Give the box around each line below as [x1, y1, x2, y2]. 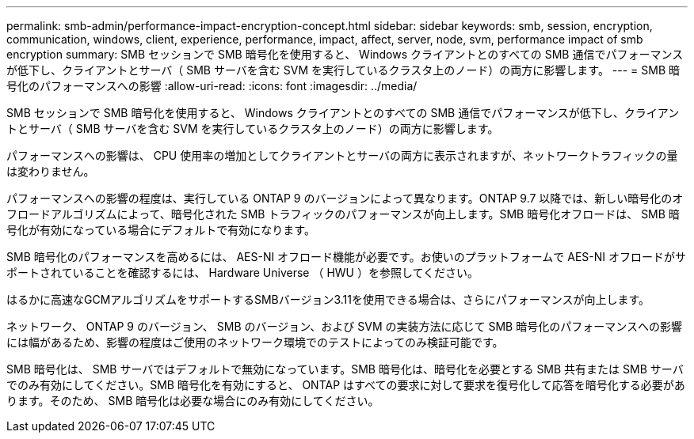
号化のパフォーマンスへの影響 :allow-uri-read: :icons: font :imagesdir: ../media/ [6, 79, 418, 93]
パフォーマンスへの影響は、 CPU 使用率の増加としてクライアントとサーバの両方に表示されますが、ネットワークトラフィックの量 [6, 149, 678, 162]
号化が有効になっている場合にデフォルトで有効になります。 [6, 223, 315, 237]
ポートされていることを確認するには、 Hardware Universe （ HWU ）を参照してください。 [6, 266, 479, 279]
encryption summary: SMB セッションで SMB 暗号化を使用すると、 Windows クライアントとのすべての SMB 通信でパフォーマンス [6, 47, 684, 61]
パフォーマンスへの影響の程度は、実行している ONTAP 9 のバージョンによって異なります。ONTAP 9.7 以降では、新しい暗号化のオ [6, 191, 684, 205]
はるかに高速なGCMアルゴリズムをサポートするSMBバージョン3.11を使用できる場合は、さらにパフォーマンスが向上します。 [6, 293, 650, 306]
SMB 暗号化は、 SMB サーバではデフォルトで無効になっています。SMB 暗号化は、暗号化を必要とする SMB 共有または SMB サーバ [6, 362, 684, 376]
